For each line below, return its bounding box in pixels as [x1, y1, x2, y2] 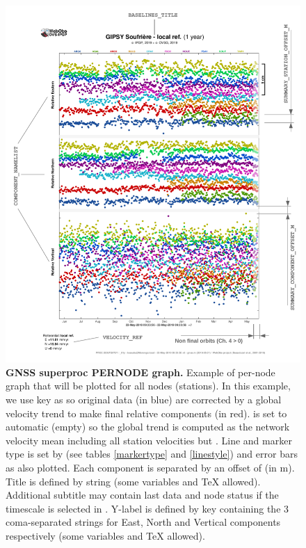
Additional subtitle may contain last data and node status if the [6, 487, 279, 502]
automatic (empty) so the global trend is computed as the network [6, 419, 290, 434]
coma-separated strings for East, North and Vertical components [6, 515, 281, 529]
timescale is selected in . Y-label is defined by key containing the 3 [6, 501, 289, 515]
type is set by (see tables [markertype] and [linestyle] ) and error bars [6, 446, 298, 461]
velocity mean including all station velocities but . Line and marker [6, 433, 292, 447]
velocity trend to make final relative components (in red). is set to [6, 405, 287, 420]
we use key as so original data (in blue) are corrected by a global [6, 392, 282, 406]
